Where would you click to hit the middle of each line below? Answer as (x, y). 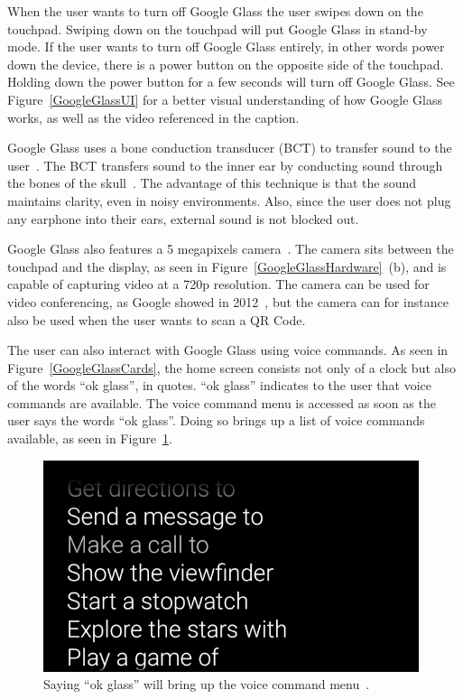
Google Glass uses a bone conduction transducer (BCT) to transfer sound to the (230, 148)
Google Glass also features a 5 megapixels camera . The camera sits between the (231, 249)
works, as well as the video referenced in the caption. (153, 117)
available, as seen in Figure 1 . (90, 438)
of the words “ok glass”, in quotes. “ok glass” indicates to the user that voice (220, 385)
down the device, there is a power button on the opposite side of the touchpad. (226, 64)
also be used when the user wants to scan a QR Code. (157, 319)
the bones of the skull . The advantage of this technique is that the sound (212, 183)
